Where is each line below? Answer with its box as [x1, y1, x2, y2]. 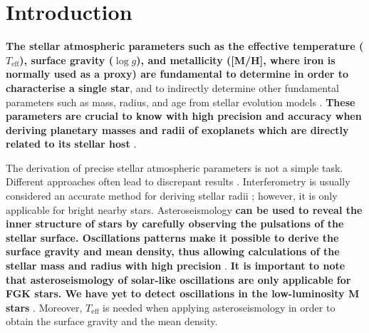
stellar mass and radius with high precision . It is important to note [6, 258, 345, 273]
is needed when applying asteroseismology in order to [103, 299, 336, 314]
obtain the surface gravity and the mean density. [6, 314, 218, 329]
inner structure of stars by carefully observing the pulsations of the [6, 216, 344, 231]
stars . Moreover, [6, 299, 83, 314]
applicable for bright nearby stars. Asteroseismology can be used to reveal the [6, 202, 363, 217]
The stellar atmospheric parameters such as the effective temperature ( [6, 39, 364, 53]
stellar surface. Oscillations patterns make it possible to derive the [6, 230, 339, 245]
